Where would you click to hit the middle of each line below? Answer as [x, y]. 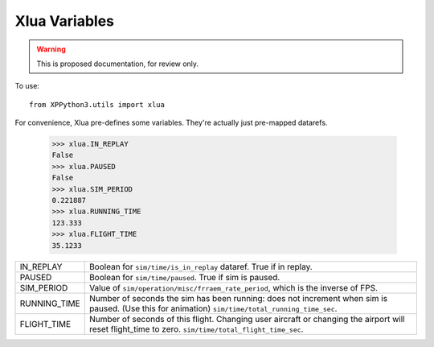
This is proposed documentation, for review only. [118, 64]
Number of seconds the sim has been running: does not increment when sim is [238, 298]
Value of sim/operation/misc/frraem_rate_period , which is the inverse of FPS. [233, 287]
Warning [51, 49]
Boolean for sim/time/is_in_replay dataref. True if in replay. [201, 266]
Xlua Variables [65, 21]
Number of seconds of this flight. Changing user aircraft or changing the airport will [247, 319]
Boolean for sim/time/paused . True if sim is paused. [184, 277]
